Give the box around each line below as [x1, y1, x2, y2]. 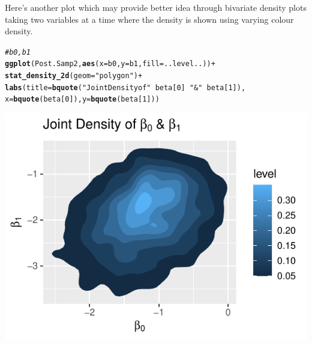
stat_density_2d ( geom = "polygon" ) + [5, 72, 143, 81]
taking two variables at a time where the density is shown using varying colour [5, 13, 294, 25]
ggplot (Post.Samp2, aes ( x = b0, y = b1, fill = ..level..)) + [5, 60, 215, 69]
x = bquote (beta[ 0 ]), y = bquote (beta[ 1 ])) [5, 95, 160, 104]
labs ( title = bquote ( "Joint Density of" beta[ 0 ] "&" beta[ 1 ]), [5, 83, 246, 92]
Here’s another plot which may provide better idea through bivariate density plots [5, 1, 307, 13]
